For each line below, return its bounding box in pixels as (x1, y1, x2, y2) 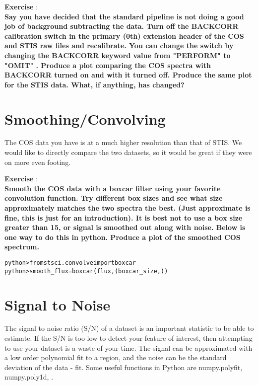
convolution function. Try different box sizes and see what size (4, 193, 223, 203)
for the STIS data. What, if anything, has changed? (4, 79, 185, 89)
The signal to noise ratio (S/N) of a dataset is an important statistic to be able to (4, 323, 254, 333)
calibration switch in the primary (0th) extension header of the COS (4, 30, 244, 41)
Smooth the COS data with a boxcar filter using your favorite (4, 183, 221, 193)
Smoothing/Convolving (4, 108, 166, 129)
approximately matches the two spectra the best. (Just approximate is (4, 203, 251, 213)
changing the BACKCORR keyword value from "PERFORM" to (4, 50, 231, 60)
